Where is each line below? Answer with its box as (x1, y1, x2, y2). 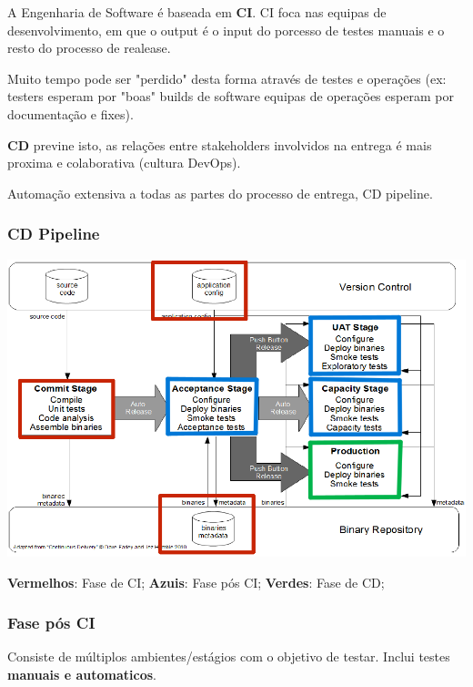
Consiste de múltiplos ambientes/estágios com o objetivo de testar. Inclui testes (7, 647, 450, 666)
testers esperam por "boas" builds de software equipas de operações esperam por (7, 87, 454, 106)
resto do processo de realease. (7, 38, 171, 57)
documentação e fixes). (7, 104, 134, 123)
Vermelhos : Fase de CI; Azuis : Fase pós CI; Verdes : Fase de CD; (7, 572, 385, 591)
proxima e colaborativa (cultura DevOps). (7, 153, 241, 172)
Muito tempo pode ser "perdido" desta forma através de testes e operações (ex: (7, 68, 447, 87)
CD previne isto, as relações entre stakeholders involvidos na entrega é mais (7, 135, 432, 154)
